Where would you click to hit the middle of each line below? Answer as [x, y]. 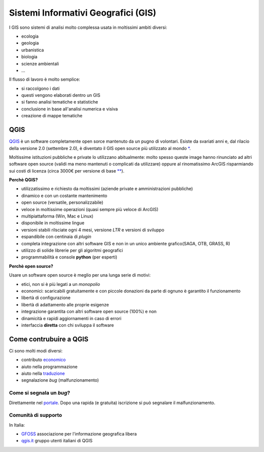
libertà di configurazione [46, 298]
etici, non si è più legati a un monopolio [61, 284]
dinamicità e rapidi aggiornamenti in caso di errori [71, 318]
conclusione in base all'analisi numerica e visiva [70, 109]
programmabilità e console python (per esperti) [69, 257]
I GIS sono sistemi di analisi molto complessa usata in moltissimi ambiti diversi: [88, 27]
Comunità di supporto [35, 415]
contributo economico [44, 360]
